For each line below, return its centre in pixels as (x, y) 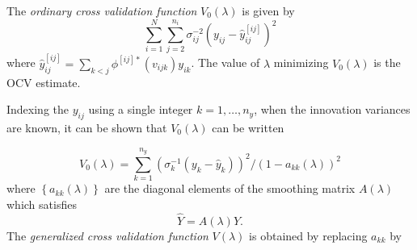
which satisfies (42, 204)
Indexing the (38, 109)
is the (387, 62)
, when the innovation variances (332, 109)
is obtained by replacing (308, 235)
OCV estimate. (44, 82)
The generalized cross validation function (107, 235)
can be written (248, 127)
